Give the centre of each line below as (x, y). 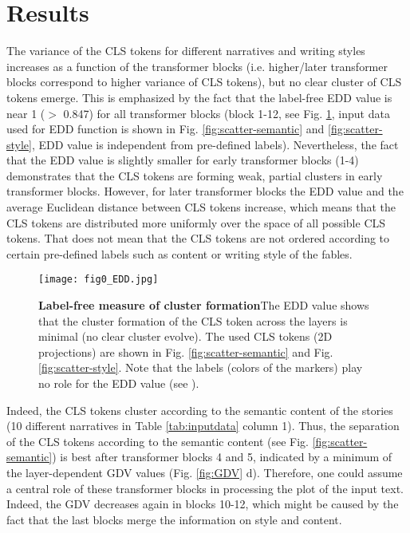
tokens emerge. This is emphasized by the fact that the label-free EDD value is (199, 97)
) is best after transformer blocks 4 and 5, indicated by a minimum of (222, 457)
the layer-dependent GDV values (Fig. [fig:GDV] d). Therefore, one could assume (205, 473)
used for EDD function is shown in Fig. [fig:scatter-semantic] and (166, 129)
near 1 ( (26, 113)
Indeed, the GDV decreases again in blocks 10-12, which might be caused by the (203, 504)
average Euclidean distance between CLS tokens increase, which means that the (201, 207)
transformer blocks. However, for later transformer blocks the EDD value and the (205, 191)
